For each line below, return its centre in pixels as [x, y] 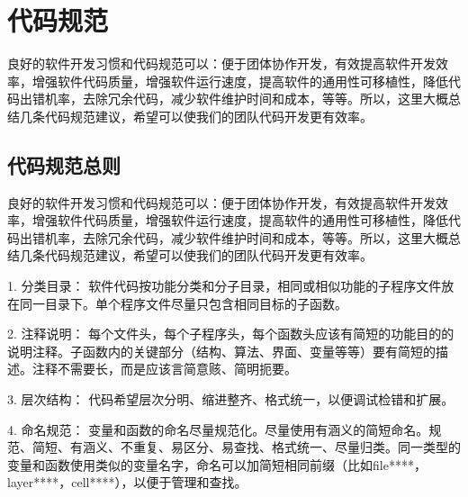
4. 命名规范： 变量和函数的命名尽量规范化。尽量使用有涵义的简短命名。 [218, 429]
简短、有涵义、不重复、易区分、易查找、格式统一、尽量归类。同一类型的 [246, 447]
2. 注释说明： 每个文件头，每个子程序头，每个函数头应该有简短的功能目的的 [231, 334]
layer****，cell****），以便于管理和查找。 [127, 482]
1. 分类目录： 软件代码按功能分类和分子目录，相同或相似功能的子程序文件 [225, 286]
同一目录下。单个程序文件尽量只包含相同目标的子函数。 [183, 303]
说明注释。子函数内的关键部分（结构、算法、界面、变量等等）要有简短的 [221, 351]
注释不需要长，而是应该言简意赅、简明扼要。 [164, 369]
